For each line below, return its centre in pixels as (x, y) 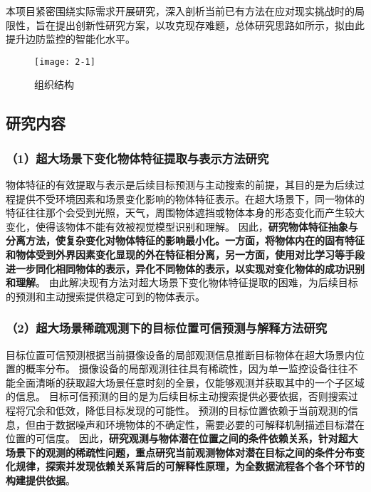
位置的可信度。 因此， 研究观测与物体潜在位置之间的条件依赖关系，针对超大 (182, 438)
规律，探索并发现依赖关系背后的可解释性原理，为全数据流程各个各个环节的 (190, 466)
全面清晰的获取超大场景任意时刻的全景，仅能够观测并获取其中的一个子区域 (190, 382)
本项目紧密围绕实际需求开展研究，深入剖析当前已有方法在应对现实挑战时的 (180, 11)
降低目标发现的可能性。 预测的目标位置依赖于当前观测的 (216, 410)
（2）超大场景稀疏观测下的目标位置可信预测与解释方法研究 (167, 328)
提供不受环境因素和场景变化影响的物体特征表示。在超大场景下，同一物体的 (190, 198)
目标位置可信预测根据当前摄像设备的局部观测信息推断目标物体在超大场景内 (180, 354)
